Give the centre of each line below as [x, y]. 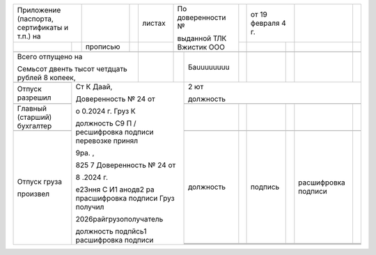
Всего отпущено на [50, 57]
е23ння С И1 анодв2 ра [115, 190]
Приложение [39, 10]
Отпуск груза [40, 181]
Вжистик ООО [201, 47]
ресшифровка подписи [115, 132]
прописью [103, 47]
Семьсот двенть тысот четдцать [72, 69]
